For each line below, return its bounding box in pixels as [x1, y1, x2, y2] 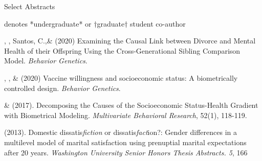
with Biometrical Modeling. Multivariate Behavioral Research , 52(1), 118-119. [4, 109, 247, 120]
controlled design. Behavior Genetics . [4, 82, 121, 93]
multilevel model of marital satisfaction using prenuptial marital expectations [4, 136, 247, 147]
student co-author [130, 18, 186, 29]
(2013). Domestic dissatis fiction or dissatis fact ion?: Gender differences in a [4, 127, 237, 137]
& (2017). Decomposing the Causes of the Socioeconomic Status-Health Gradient [4, 100, 258, 110]
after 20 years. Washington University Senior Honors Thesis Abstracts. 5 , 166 [4, 147, 248, 157]
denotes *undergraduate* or [4, 18, 92, 29]
